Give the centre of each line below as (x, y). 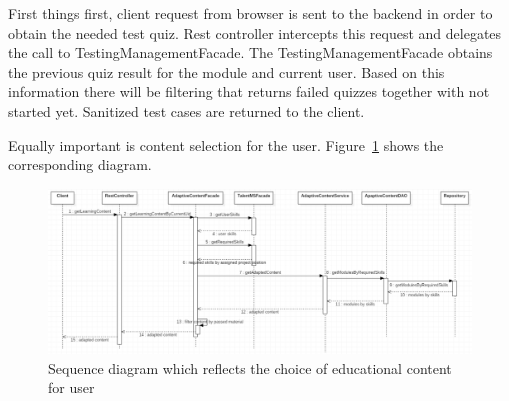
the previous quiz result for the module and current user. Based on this (226, 71)
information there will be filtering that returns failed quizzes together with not (249, 91)
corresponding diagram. (80, 164)
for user (71, 387)
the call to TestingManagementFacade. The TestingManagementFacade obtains (250, 52)
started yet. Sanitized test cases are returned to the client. (186, 110)
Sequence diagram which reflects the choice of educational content (250, 367)
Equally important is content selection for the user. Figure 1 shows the (226, 144)
